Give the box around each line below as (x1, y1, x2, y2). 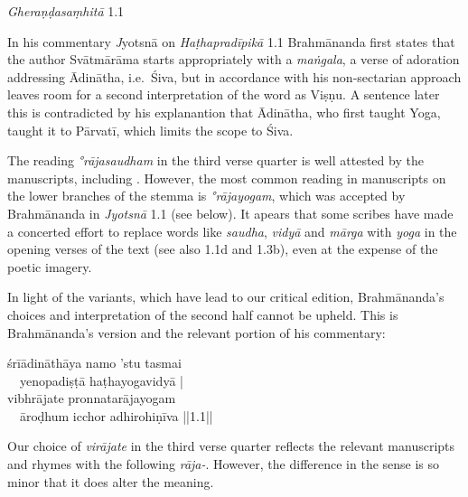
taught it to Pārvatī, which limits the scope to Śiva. (7, 120, 294, 139)
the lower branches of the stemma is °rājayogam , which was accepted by (7, 186, 406, 205)
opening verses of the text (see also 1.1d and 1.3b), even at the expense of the (7, 239, 438, 258)
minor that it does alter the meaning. (7, 472, 214, 491)
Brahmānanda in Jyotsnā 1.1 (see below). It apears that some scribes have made (7, 203, 454, 222)
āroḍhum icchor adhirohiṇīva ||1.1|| (19, 406, 213, 425)
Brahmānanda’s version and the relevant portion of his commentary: (7, 323, 386, 342)
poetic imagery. (7, 257, 92, 276)
